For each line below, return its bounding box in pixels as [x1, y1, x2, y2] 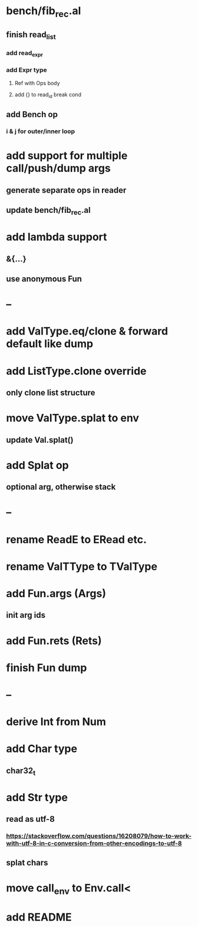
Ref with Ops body [14, 79, 60, 86]
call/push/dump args [6, 161, 111, 175]
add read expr [6, 49, 43, 59]
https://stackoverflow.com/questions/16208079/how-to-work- [6, 832, 192, 840]
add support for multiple [6, 149, 128, 163]
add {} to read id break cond [14, 90, 81, 99]
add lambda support [6, 231, 107, 244]
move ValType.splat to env [6, 411, 140, 425]
